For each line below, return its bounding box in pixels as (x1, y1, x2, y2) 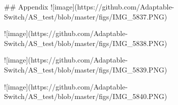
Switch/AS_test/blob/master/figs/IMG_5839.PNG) (4, 64, 167, 74)
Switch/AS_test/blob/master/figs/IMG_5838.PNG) (4, 37, 167, 48)
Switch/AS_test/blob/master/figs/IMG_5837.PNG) (4, 11, 167, 21)
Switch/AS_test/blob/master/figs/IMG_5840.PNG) (4, 91, 167, 101)
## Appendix (4, 1, 48, 11)
